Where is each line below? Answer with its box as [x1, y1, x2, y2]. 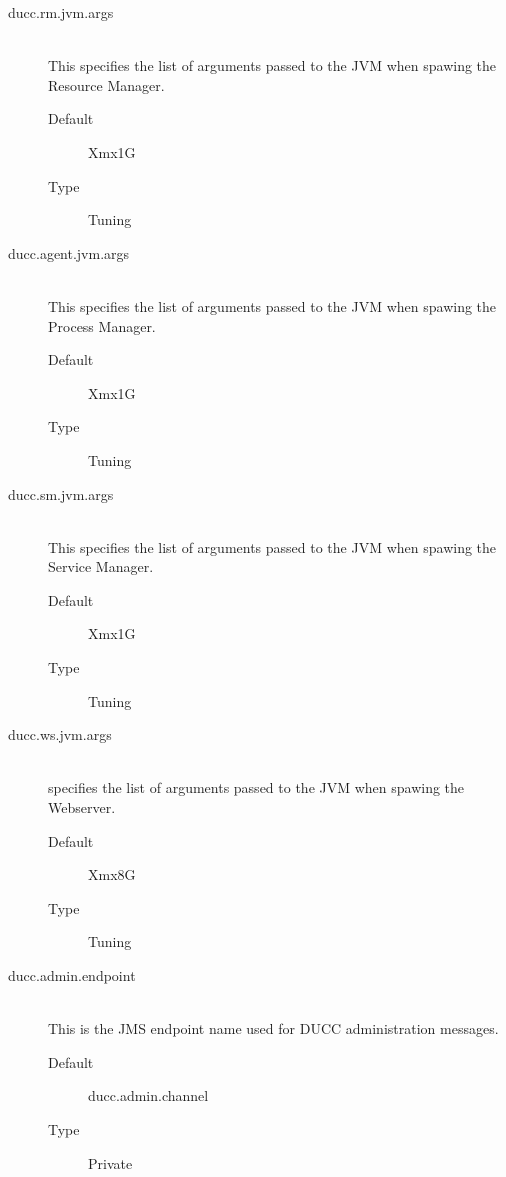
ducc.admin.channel [88, 1085, 209, 1106]
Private [88, 1152, 133, 1173]
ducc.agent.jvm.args [8, 242, 130, 263]
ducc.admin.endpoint [8, 965, 136, 985]
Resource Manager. [48, 74, 165, 95]
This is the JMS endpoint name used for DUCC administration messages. [48, 1018, 499, 1039]
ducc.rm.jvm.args [8, 2, 114, 22]
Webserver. [48, 797, 116, 818]
